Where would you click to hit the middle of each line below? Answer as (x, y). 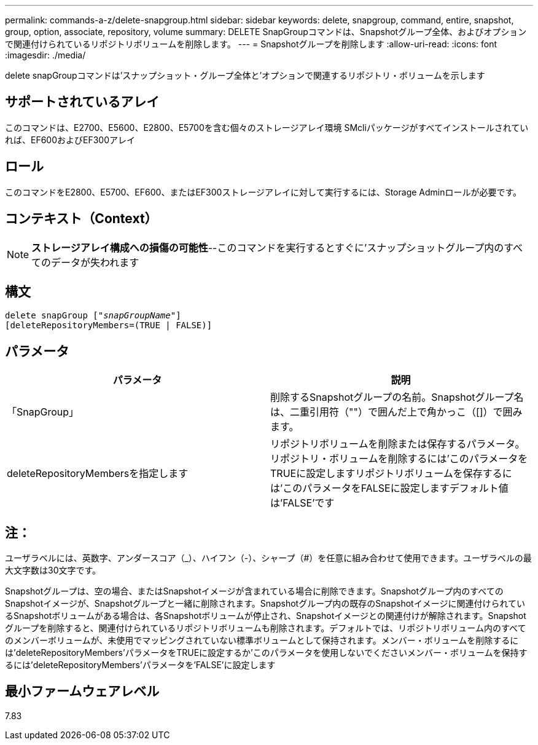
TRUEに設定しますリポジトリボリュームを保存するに (391, 474)
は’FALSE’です (302, 503)
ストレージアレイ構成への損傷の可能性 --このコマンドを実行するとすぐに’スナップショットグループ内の (268, 247)
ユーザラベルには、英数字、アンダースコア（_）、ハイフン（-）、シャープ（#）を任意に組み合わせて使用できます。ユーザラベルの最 (268, 558)
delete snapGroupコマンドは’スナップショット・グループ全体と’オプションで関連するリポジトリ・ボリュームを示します (245, 75)
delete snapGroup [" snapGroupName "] (93, 316)
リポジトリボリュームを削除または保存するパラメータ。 (398, 444)
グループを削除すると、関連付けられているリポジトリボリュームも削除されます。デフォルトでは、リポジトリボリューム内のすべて (266, 628)
